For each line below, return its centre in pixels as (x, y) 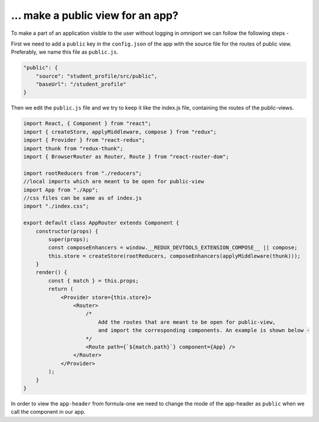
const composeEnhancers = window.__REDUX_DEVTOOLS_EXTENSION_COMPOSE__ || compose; (173, 248)
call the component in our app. (48, 412)
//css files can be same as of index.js (82, 198)
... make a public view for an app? (95, 15)
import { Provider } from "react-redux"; (84, 140)
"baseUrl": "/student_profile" (81, 85)
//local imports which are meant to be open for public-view (114, 181)
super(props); (69, 239)
